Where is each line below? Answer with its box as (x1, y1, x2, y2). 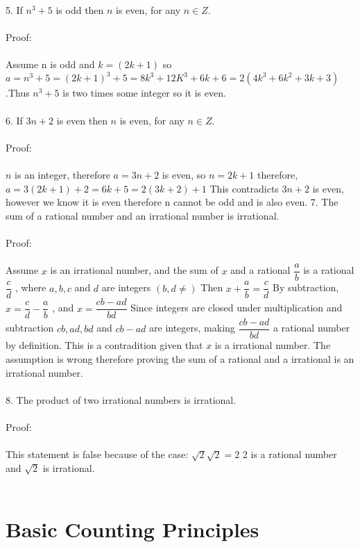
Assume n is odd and (6, 57, 95, 72)
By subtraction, (273, 280, 339, 295)
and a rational (230, 263, 291, 277)
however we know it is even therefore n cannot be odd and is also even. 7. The (6, 195, 338, 209)
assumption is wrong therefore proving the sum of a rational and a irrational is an (6, 352, 354, 366)
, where (15, 280, 46, 295)
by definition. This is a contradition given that (6, 338, 203, 352)
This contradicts (209, 181, 279, 195)
